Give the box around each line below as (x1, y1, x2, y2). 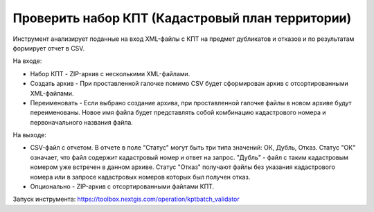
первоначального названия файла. (30, 118, 133, 126)
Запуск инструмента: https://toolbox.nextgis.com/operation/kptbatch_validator (12, 195, 240, 204)
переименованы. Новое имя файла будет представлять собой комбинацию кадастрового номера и (30, 108, 326, 117)
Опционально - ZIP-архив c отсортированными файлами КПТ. (30, 182, 215, 191)
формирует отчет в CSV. (12, 44, 85, 52)
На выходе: (12, 131, 46, 139)
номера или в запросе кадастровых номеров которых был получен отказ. (30, 173, 251, 181)
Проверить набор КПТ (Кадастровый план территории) (12, 10, 352, 26)
